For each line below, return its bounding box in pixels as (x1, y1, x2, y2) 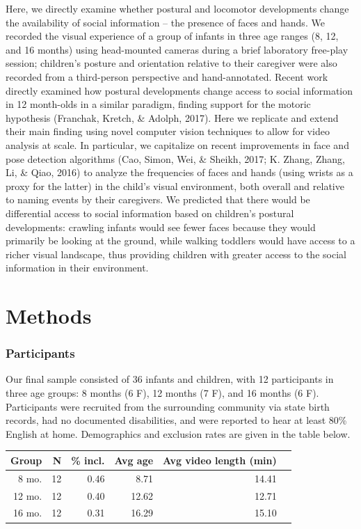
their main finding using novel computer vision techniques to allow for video (6, 124, 330, 139)
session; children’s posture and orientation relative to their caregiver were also (6, 56, 337, 70)
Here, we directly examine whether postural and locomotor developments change (6, 1, 349, 15)
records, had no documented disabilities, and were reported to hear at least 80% (6, 413, 347, 427)
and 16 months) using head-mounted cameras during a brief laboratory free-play (6, 42, 348, 56)
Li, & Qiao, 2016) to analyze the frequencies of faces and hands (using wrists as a (6, 165, 353, 180)
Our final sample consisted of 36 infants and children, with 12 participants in (6, 372, 334, 386)
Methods (6, 301, 92, 330)
